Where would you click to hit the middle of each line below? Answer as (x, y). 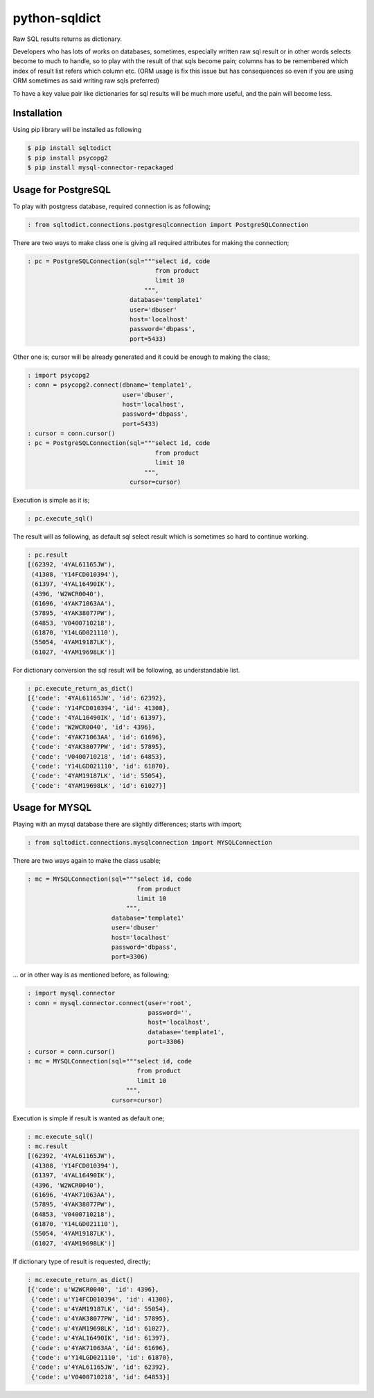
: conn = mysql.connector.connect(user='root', (109, 1003)
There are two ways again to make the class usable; (87, 861)
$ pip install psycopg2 (68, 158)
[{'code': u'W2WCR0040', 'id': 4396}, (93, 1290)
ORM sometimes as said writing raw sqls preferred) (86, 81)
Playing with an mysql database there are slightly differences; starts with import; (127, 824)
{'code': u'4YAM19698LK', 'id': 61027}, (101, 1328)
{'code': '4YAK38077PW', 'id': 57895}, (99, 747)
